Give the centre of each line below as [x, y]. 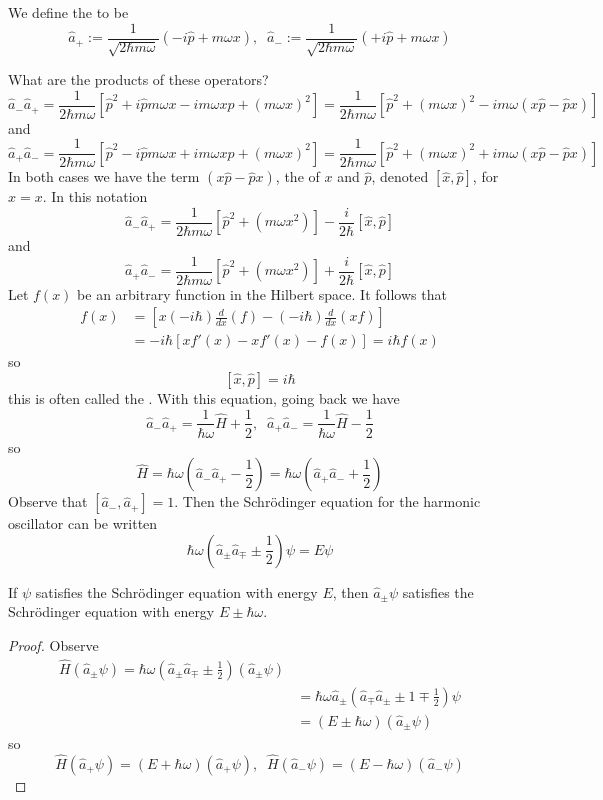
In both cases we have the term [104, 176]
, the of [297, 176]
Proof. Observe [53, 644]
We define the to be [68, 12]
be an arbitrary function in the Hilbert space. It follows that [262, 293]
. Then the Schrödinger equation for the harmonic [327, 501]
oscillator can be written [83, 523]
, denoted [400, 176]
